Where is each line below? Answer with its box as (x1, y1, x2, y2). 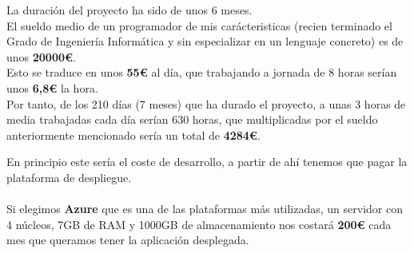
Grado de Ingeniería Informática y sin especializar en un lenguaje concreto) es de (6, 33, 404, 49)
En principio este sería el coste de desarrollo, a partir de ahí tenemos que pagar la (6, 153, 408, 170)
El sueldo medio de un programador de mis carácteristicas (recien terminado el (6, 17, 392, 34)
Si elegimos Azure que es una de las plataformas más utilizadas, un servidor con (6, 200, 403, 217)
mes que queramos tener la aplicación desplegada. (6, 231, 249, 248)
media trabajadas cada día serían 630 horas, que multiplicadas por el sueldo (6, 111, 378, 128)
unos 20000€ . (6, 48, 76, 65)
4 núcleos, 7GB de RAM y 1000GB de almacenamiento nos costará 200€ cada (6, 215, 392, 232)
